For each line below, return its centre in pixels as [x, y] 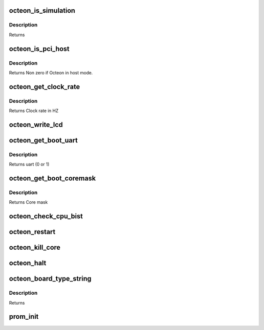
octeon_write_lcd [36, 125]
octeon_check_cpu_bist [46, 216]
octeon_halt [28, 263]
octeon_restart [32, 232]
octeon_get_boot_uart [43, 140]
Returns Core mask [28, 202]
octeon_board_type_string [50, 279]
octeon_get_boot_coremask [53, 178]
